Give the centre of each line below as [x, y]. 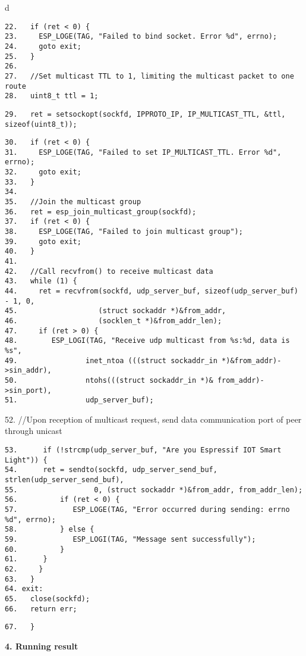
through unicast [34, 431]
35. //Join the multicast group [73, 202]
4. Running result [42, 646]
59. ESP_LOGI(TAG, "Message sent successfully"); [130, 539]
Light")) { [26, 460]
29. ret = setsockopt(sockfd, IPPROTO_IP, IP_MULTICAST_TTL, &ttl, [145, 114]
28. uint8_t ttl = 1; [52, 96]
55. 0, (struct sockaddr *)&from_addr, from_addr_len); [154, 490]
